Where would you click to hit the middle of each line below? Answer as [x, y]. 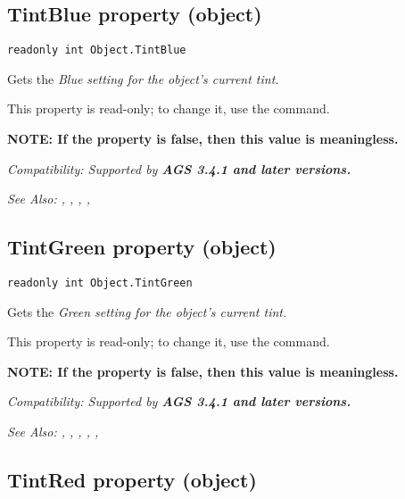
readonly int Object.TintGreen [100, 283]
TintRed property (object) [132, 480]
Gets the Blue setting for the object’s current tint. [143, 78]
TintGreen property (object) [142, 247]
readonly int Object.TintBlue [97, 50]
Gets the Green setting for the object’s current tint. [147, 311]
